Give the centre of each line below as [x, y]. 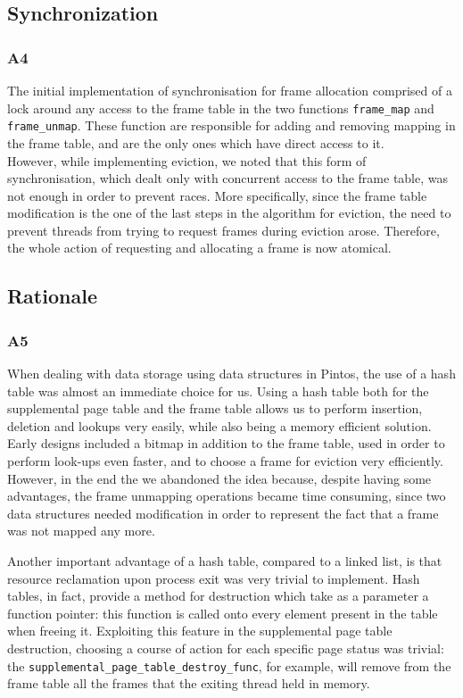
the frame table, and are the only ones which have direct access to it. [196, 142]
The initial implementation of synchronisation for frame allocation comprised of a [230, 90]
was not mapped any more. [81, 531]
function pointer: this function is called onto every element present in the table [223, 613]
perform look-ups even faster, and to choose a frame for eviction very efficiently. [225, 461]
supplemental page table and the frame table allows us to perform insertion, [215, 408]
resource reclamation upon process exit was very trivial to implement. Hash [214, 578]
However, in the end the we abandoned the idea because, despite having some [219, 478]
